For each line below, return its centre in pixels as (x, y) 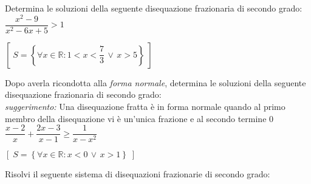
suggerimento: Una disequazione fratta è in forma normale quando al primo (145, 106)
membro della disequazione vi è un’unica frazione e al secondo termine (136, 118)
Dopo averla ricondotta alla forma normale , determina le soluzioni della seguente (155, 82)
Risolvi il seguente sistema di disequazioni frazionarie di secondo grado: (138, 174)
